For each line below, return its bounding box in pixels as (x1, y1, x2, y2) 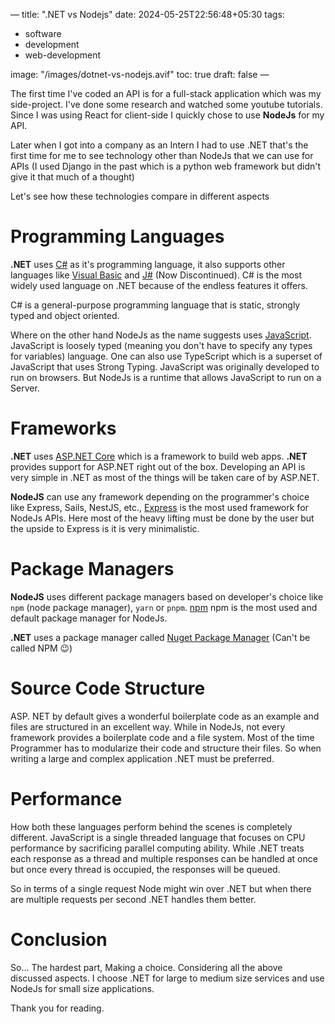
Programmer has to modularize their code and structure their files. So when (10, 742, 322, 754)
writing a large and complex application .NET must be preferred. (10, 752, 275, 764)
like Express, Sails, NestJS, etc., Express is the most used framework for (10, 501, 309, 513)
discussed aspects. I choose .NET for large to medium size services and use (10, 972, 325, 984)
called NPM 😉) (10, 642, 73, 654)
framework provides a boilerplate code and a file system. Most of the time (10, 731, 315, 743)
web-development (24, 49, 102, 61)
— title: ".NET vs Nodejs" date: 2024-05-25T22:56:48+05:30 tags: (10, 9, 285, 20)
